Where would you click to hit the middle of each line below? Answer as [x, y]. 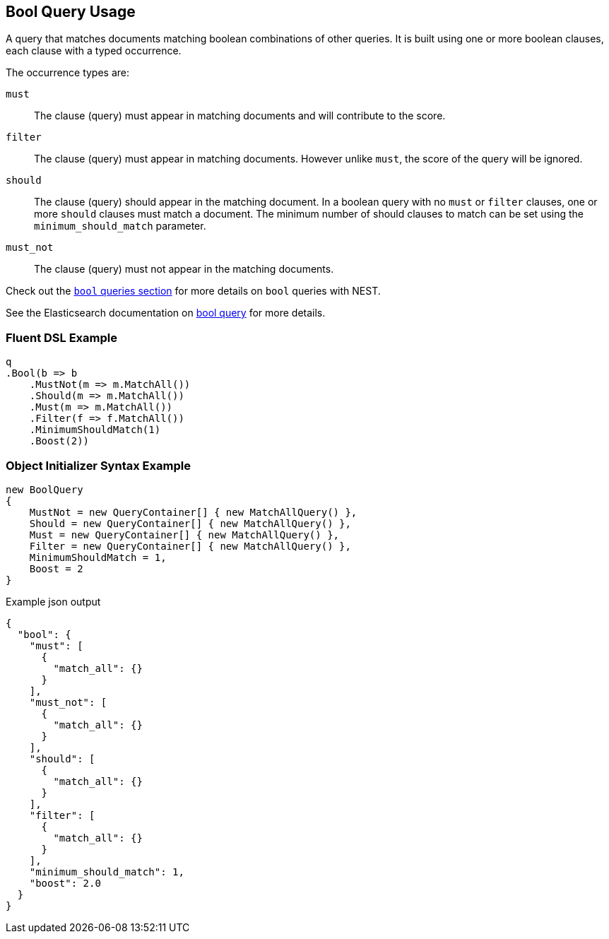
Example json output [53, 601]
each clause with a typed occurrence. [94, 51]
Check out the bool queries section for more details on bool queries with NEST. [193, 291]
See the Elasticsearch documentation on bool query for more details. [166, 313]
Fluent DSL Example [61, 337]
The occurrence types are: [68, 73]
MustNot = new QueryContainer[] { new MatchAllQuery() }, [193, 512]
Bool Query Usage [71, 12]
